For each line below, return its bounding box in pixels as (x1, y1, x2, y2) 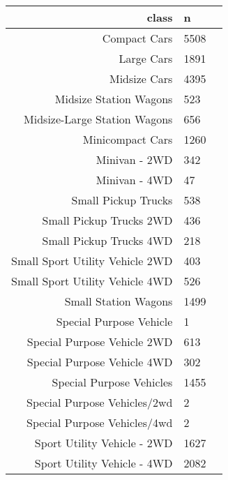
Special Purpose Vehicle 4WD (26, 354, 173, 370)
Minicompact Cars (82, 131, 173, 147)
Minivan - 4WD (96, 172, 173, 188)
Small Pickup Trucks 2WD (42, 212, 173, 228)
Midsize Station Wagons (54, 91, 173, 107)
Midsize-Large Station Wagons (24, 111, 173, 127)
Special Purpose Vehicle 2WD (26, 333, 173, 350)
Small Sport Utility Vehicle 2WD (11, 253, 173, 269)
